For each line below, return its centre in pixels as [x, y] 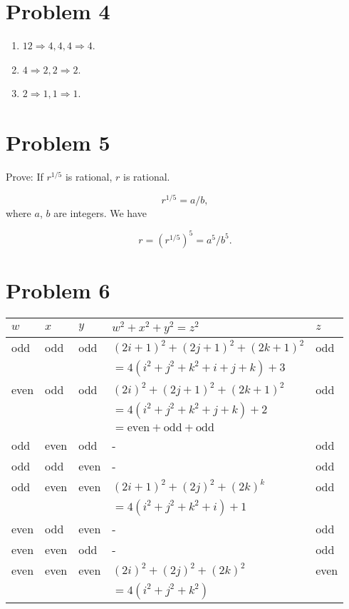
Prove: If [25, 177]
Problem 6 [58, 290]
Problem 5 [58, 142]
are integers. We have [100, 212]
